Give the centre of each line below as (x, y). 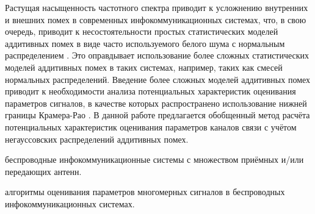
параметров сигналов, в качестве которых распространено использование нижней (156, 103)
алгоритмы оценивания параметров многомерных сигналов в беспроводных (145, 192)
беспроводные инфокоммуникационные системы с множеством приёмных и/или (154, 159)
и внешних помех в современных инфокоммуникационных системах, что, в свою (156, 19)
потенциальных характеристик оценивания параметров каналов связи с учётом (151, 127)
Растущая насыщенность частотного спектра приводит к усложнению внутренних (157, 7)
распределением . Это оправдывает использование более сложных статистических (157, 55)
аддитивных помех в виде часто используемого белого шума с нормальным (145, 43)
